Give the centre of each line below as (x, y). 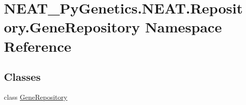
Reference (38, 46)
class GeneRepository (36, 97)
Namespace (184, 27)
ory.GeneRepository (72, 27)
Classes (22, 77)
